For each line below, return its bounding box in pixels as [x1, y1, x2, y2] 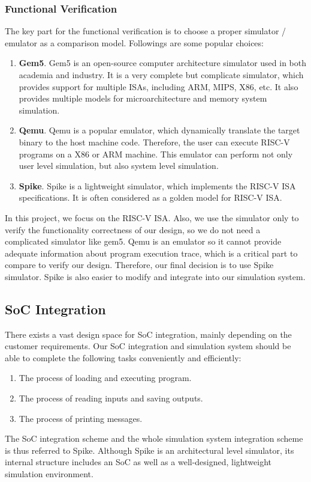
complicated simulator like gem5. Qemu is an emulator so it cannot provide [5, 235, 282, 248]
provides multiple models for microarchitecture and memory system [19, 92, 267, 105]
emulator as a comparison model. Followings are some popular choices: [5, 36, 264, 49]
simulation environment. [5, 468, 93, 480]
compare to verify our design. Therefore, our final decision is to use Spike [5, 258, 274, 271]
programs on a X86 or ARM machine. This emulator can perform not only [19, 147, 293, 160]
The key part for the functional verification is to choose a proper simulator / [5, 25, 286, 37]
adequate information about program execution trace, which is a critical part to [5, 246, 298, 259]
